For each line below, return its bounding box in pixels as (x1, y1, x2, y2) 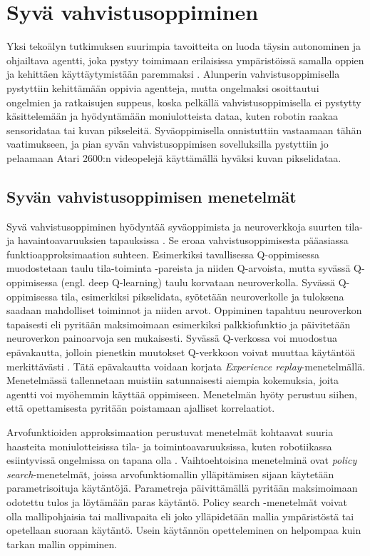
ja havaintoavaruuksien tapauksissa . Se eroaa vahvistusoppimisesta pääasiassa (6, 233, 349, 248)
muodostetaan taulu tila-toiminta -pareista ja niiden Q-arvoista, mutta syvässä (6, 261, 351, 276)
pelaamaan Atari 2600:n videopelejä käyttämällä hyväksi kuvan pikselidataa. (6, 150, 341, 165)
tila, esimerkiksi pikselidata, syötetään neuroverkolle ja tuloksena (61, 288, 344, 303)
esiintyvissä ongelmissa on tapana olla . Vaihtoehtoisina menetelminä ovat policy (6, 453, 357, 467)
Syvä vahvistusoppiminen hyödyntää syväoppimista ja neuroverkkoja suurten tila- (6, 218, 363, 233)
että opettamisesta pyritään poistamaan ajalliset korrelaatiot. (6, 400, 275, 415)
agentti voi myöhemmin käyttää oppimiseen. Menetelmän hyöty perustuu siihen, (6, 386, 357, 401)
